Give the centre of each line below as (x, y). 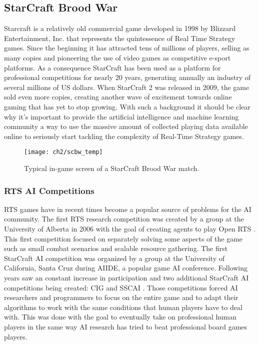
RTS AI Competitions (49, 190)
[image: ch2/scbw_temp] (63, 152)
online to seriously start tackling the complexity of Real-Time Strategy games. (124, 136)
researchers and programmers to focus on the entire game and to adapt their (121, 297)
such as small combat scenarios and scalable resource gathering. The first (116, 248)
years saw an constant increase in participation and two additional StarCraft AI (126, 277)
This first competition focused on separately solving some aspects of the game (123, 238)
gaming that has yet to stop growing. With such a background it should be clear (127, 106)
